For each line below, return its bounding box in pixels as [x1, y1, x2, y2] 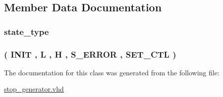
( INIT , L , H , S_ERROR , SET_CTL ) [4, 48, 176, 60]
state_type [4, 25, 49, 37]
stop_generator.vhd [4, 84, 64, 94]
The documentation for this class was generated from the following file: [4, 67, 220, 77]
